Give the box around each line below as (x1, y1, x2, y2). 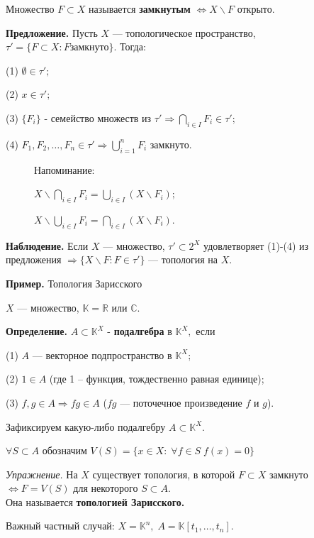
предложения (6, 252, 62, 267)
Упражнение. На (6, 466, 78, 481)
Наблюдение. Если (6, 238, 89, 253)
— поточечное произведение (120, 395, 242, 410)
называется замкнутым (89, 1, 191, 16)
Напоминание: (34, 162, 95, 177)
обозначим (42, 443, 87, 458)
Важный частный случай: (6, 518, 115, 533)
